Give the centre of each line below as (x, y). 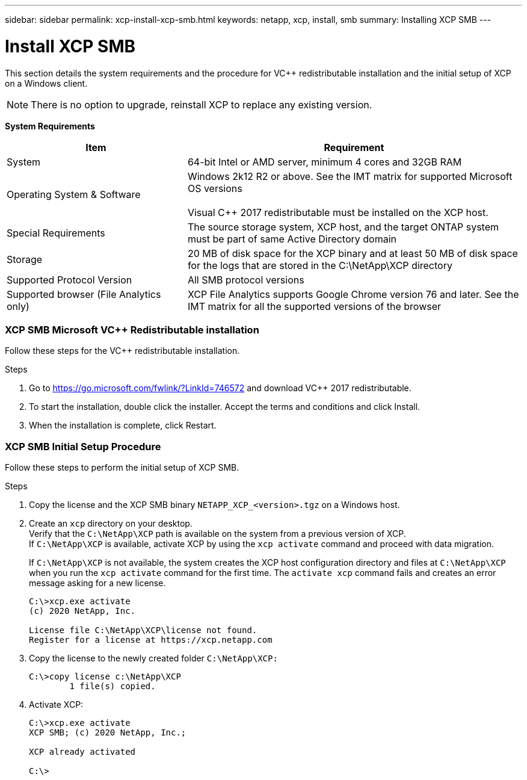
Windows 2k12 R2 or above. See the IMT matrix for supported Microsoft (350, 176)
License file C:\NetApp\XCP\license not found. (143, 630)
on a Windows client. (46, 83)
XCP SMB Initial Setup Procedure (83, 446)
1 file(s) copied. (112, 686)
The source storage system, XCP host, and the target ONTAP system (343, 227)
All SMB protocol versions (246, 280)
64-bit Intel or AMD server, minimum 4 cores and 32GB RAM (325, 162)
